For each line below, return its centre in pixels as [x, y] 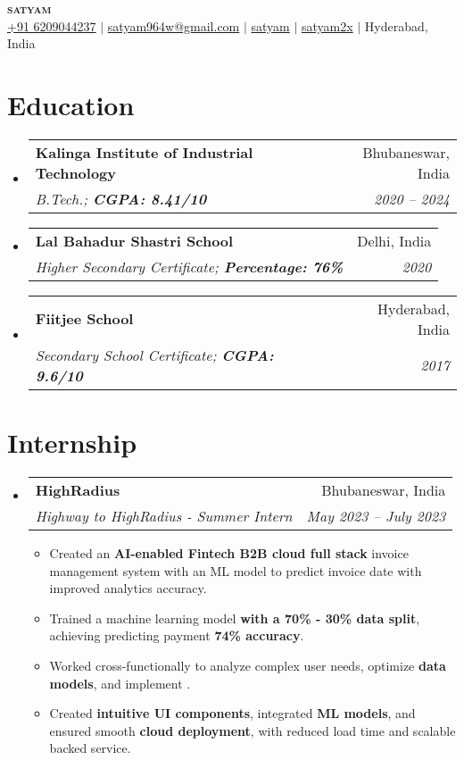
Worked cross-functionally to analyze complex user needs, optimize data [248, 665]
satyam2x [327, 25]
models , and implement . [120, 683]
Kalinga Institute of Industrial [144, 152]
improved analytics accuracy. [128, 588]
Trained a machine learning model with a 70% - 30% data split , [235, 618]
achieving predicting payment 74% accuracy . [177, 635]
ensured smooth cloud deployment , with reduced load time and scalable [253, 730]
